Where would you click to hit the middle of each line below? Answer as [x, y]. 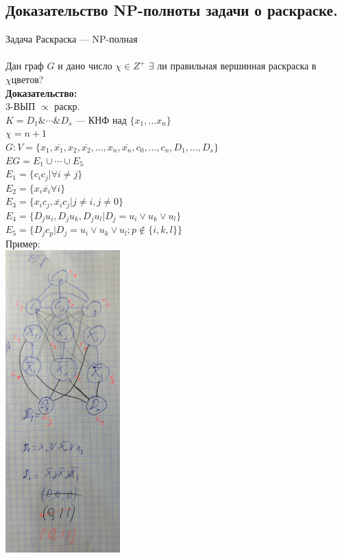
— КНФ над [101, 119]
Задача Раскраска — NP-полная [72, 39]
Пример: [23, 243]
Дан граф [25, 66]
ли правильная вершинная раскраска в [237, 66]
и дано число [85, 66]
